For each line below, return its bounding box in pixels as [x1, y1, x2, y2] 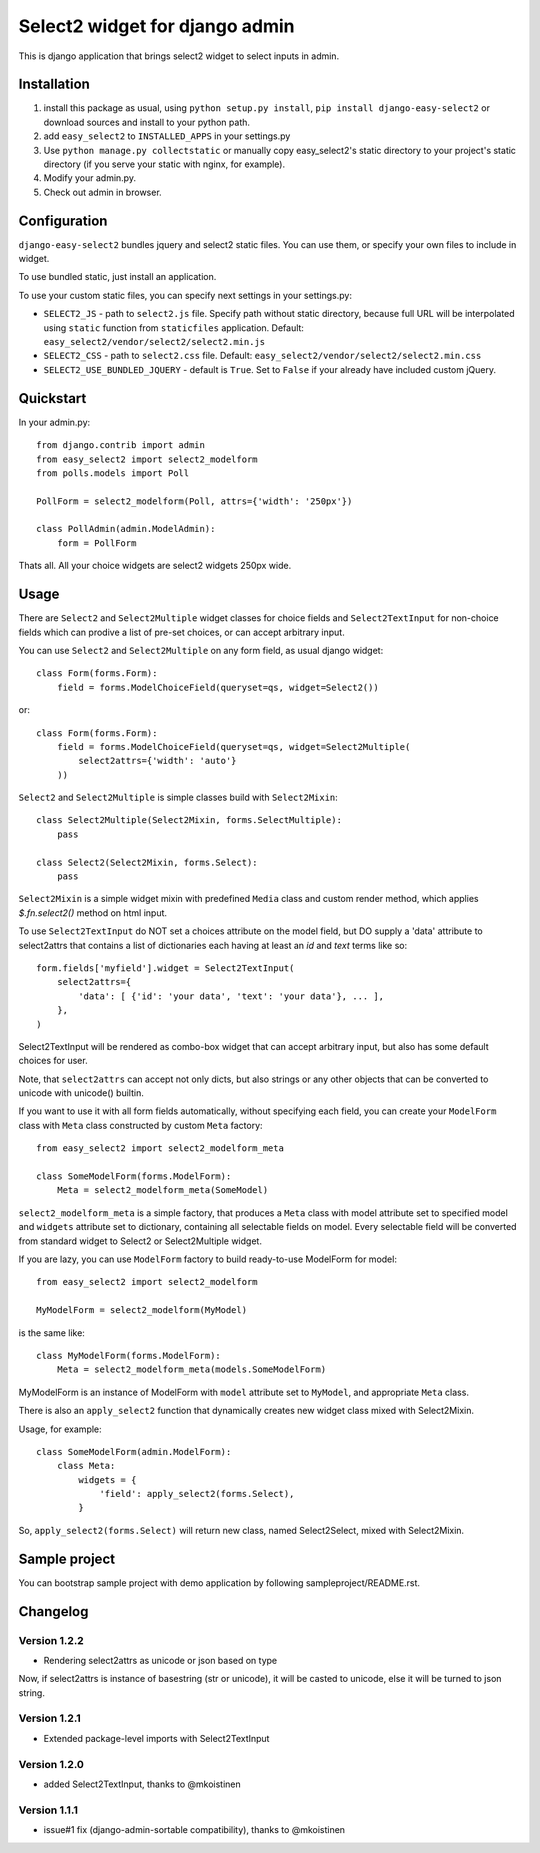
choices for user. [18, 1055, 89, 1067]
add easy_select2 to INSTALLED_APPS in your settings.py [43, 130, 291, 142]
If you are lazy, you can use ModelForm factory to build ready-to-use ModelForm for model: [18, 1253, 397, 1265]
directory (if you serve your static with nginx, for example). [43, 158, 286, 170]
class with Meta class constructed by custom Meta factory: [18, 1119, 264, 1131]
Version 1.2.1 [18, 1711, 82, 1725]
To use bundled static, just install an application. [18, 271, 217, 283]
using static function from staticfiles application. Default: [43, 321, 305, 334]
